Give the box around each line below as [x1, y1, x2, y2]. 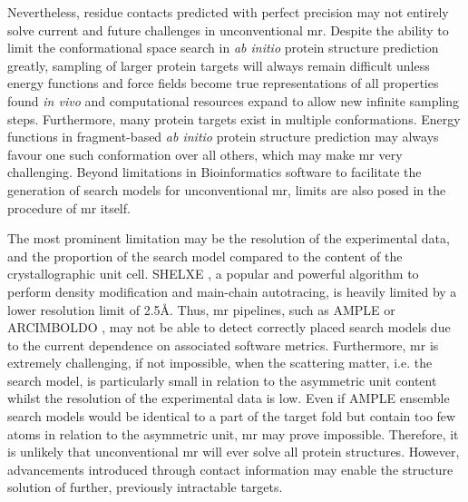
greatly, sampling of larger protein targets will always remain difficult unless [7, 55, 430, 74]
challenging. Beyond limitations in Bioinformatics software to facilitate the [7, 162, 422, 182]
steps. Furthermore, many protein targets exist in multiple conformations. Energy [7, 109, 461, 128]
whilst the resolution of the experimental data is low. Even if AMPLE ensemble [7, 389, 450, 408]
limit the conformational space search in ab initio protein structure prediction [7, 38, 439, 57]
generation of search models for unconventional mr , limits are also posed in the [7, 180, 446, 199]
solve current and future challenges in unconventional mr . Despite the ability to [7, 20, 449, 39]
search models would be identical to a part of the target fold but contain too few [7, 407, 456, 426]
